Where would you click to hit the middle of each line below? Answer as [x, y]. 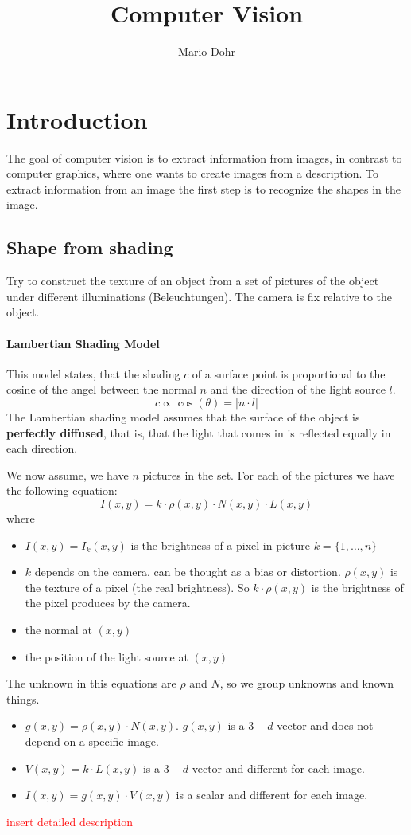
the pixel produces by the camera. [108, 603]
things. [23, 698]
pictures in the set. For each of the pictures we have [269, 474]
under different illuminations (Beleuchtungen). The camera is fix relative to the [200, 296]
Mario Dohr [207, 51]
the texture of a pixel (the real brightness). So [137, 587]
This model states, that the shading [93, 373]
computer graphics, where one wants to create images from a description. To [192, 173]
